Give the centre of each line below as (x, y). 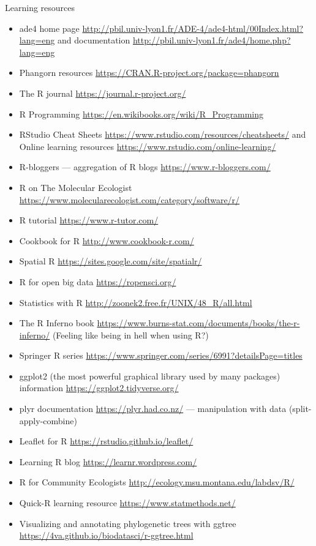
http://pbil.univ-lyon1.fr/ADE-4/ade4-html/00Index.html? (193, 28)
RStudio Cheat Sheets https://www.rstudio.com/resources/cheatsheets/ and (163, 134)
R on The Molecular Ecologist (76, 187)
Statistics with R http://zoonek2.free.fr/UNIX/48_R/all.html (136, 302)
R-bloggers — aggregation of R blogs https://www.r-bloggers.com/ (145, 167)
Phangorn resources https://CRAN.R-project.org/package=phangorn (149, 73)
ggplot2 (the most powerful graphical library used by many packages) (150, 376)
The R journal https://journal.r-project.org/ (103, 93)
